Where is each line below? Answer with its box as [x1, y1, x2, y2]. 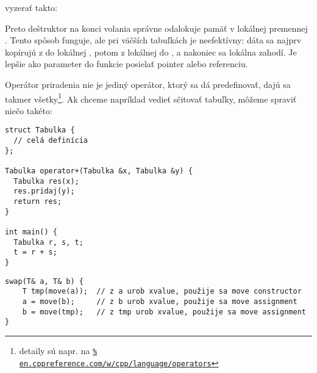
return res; [13, 197, 62, 206]
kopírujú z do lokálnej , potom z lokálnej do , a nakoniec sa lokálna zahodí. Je [5, 45, 297, 58]
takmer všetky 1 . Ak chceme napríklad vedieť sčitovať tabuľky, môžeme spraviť [5, 90, 297, 105]
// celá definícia [13, 136, 88, 145]
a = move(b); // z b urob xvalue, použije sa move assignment [22, 297, 297, 306]
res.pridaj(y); [13, 187, 75, 196]
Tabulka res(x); [13, 176, 79, 186]
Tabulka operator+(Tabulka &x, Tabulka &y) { [5, 167, 193, 176]
